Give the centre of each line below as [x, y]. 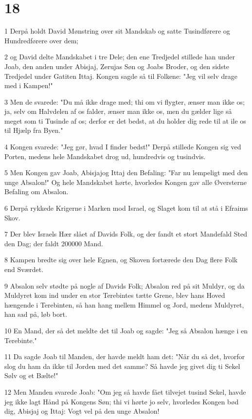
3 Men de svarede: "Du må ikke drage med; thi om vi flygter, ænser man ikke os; [125, 101]
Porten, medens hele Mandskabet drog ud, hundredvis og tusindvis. [105, 156]
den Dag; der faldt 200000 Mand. [54, 243]
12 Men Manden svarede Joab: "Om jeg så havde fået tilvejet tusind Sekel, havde [125, 392]
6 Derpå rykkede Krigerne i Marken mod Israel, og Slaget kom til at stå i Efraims [126, 208]
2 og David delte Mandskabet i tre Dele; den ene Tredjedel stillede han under [120, 57]
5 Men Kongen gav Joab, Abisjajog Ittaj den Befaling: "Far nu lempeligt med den [126, 173]
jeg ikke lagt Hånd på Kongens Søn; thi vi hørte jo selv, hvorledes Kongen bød [122, 401]
